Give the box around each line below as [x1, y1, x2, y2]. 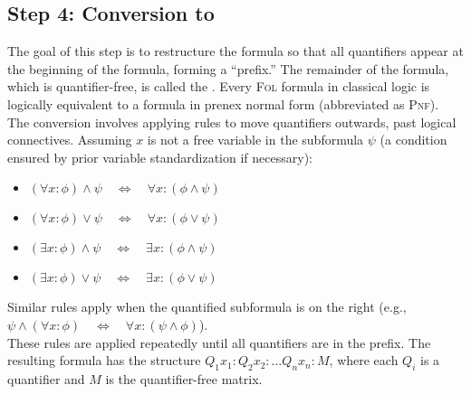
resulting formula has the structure [7, 351, 201, 370]
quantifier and [7, 369, 85, 388]
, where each [329, 351, 399, 370]
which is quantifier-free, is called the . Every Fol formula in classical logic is [7, 77, 430, 96]
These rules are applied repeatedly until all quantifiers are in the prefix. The [7, 333, 431, 352]
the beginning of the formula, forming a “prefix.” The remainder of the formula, [7, 59, 449, 78]
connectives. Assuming [7, 130, 132, 149]
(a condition [380, 130, 447, 149]
